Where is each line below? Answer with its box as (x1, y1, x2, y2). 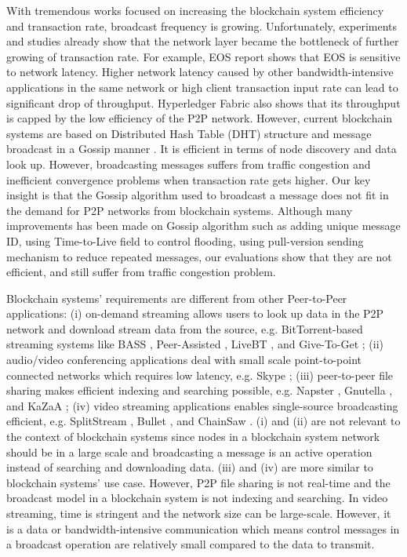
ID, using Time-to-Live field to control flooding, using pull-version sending (6, 232, 364, 249)
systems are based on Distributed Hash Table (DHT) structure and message (6, 125, 372, 141)
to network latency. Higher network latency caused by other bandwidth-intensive (6, 64, 394, 80)
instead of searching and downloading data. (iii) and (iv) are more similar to (6, 459, 373, 475)
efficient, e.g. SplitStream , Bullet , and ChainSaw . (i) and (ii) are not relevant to (6, 413, 401, 429)
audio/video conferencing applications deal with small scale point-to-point (6, 351, 362, 368)
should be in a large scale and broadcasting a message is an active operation (6, 443, 372, 460)
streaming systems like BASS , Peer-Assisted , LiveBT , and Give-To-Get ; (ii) (6, 336, 384, 352)
